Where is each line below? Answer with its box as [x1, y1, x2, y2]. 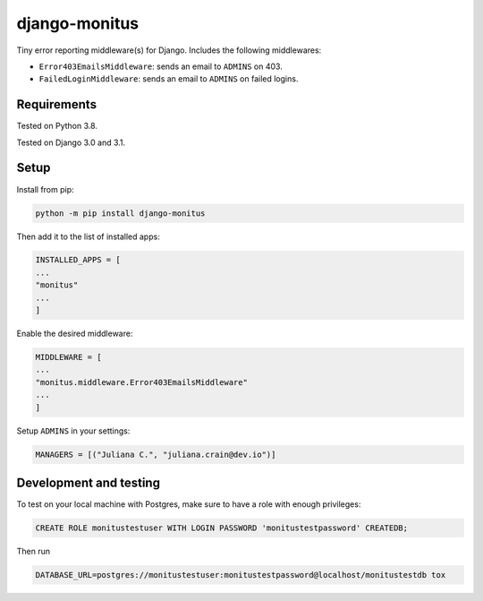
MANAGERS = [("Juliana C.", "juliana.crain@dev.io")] [35, 449, 276, 459]
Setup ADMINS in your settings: [16, 425, 131, 436]
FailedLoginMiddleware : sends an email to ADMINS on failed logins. [38, 73, 299, 84]
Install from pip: [16, 184, 75, 194]
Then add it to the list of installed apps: [16, 231, 160, 242]
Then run [16, 546, 51, 557]
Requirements [16, 97, 97, 112]
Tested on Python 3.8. [16, 121, 98, 132]
